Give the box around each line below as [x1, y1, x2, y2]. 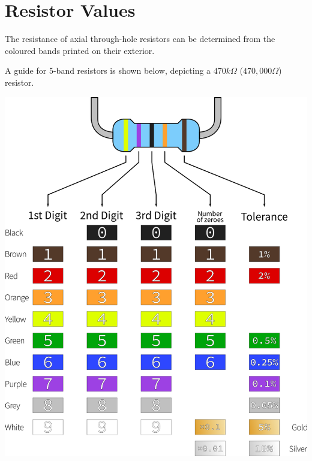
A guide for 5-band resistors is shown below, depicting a [5, 64, 211, 77]
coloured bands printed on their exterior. [5, 44, 155, 56]
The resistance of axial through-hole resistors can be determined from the [5, 32, 275, 45]
